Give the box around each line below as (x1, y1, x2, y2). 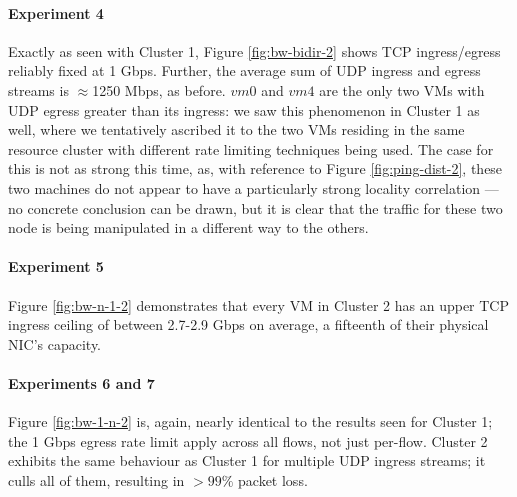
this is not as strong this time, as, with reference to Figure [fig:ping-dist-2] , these (8, 158, 503, 179)
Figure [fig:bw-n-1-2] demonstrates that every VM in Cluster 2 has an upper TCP (8, 294, 510, 315)
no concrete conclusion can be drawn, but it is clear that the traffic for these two (8, 197, 503, 218)
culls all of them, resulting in (8, 469, 185, 490)
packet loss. (238, 469, 308, 490)
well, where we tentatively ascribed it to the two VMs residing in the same (8, 119, 465, 140)
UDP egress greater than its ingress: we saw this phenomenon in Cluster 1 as (8, 99, 480, 120)
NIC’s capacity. (8, 333, 102, 354)
